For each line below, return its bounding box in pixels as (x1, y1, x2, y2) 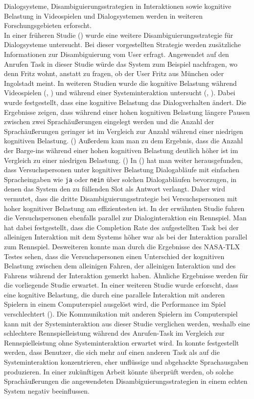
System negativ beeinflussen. (4, 385, 90, 396)
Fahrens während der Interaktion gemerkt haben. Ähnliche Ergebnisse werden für (4, 270, 248, 280)
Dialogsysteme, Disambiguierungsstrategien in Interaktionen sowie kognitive (4, 1, 231, 11)
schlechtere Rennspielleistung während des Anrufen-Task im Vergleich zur (4, 328, 225, 338)
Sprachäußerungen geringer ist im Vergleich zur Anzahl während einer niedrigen (4, 126, 243, 136)
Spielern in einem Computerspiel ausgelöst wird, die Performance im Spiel (4, 299, 226, 309)
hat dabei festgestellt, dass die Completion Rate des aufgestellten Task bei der (4, 222, 239, 232)
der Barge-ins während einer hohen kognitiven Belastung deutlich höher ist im (4, 145, 238, 155)
